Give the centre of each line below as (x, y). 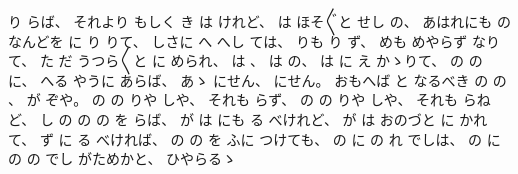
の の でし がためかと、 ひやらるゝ (122, 158)
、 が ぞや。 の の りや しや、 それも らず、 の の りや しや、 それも (233, 99)
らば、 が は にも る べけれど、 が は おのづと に (294, 118)
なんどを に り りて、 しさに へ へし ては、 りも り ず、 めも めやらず (238, 40)
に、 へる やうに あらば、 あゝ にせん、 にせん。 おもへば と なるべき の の (257, 79)
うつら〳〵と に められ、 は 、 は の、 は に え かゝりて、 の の (280, 60)
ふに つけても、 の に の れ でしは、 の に (363, 138)
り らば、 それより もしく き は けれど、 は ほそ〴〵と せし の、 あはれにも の (259, 21)
